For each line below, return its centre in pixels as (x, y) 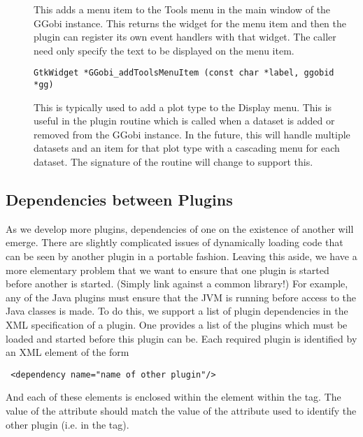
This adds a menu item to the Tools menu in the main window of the (182, 9)
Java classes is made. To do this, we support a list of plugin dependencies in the (177, 311)
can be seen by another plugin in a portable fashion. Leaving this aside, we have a (181, 256)
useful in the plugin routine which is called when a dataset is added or (184, 121)
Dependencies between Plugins (119, 200)
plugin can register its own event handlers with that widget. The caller (185, 37)
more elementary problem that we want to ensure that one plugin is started (168, 270)
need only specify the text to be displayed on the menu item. (164, 50)
